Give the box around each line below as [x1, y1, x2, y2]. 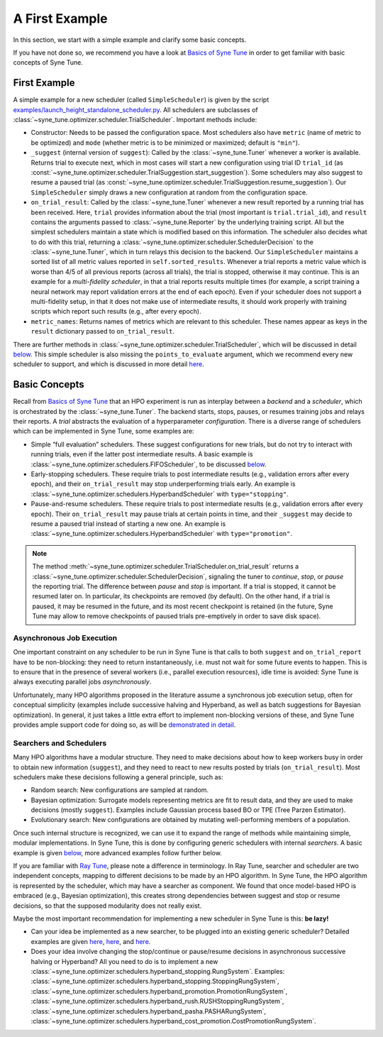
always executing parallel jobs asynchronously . [13, 678, 152, 686]
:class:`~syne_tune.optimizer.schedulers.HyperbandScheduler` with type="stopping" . [30, 490, 289, 498]
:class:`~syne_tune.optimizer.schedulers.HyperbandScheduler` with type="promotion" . [30, 530, 292, 538]
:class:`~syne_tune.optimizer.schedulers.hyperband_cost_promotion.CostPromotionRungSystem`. [30, 1016, 316, 1025]
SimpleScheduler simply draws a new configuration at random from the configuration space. [30, 188, 308, 197]
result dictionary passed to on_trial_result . [30, 327, 175, 336]
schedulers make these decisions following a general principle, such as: [13, 772, 223, 781]
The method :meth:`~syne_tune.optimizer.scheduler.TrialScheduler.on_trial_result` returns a [32, 562, 299, 571]
